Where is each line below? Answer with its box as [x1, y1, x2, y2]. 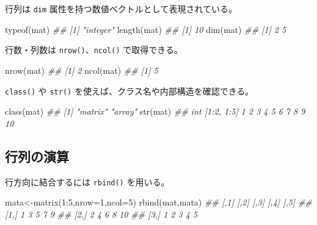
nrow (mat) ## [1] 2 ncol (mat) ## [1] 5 [5, 63, 158, 76]
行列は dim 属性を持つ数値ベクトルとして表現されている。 [5, 2, 237, 15]
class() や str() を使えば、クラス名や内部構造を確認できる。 [5, 84, 254, 97]
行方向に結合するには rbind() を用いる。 [5, 175, 170, 188]
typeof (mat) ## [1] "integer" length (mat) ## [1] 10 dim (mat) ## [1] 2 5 [5, 23, 286, 35]
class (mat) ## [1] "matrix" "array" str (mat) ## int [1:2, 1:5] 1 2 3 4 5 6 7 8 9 [5, 105, 305, 118]
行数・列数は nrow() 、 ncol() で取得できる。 [5, 43, 183, 56]
